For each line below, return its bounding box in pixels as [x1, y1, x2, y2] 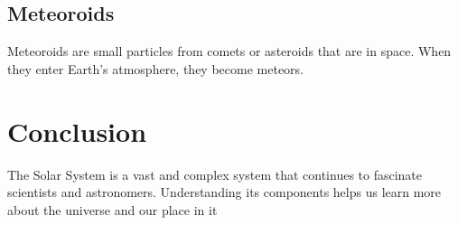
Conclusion [7, 112, 147, 149]
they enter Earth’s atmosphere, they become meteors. [7, 59, 304, 78]
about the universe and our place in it [7, 200, 218, 219]
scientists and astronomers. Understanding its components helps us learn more [7, 183, 442, 202]
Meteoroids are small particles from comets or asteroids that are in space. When [7, 42, 452, 61]
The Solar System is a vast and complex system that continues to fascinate [7, 164, 423, 183]
